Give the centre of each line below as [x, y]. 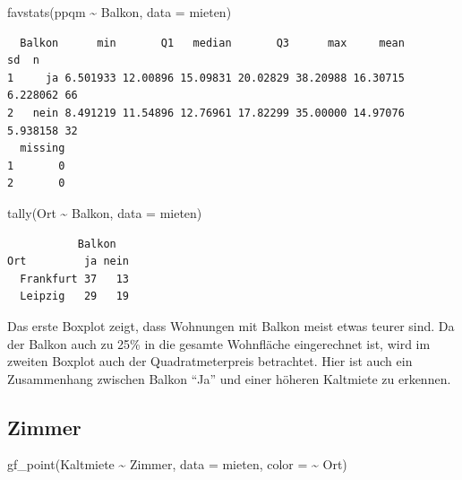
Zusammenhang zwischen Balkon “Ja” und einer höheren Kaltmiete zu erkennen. [229, 378]
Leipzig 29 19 [75, 297]
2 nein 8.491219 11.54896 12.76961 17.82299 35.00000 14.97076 [206, 113]
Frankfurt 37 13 [75, 279]
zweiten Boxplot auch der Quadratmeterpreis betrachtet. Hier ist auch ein [210, 361]
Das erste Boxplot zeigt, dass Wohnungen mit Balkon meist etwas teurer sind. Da [231, 325]
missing [43, 148]
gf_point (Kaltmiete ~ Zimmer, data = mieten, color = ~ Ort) [177, 464]
